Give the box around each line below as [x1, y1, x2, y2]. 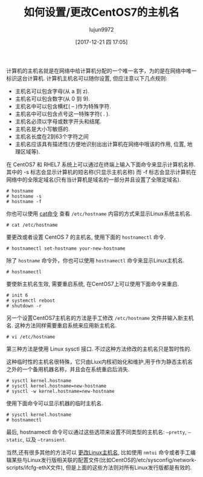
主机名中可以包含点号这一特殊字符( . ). [14, 110, 110, 117]
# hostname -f [6, 198, 42, 204]
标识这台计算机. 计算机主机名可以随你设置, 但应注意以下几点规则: [6, 74, 167, 82]
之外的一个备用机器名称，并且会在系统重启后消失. [6, 365, 130, 372]
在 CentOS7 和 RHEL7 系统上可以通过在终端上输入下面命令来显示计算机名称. [6, 161, 196, 168]
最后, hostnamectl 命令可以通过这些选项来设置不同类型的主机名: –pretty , [6, 428, 187, 435]
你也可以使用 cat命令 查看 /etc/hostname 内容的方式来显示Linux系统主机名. [6, 210, 192, 217]
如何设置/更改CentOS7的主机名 [23, 5, 180, 19]
